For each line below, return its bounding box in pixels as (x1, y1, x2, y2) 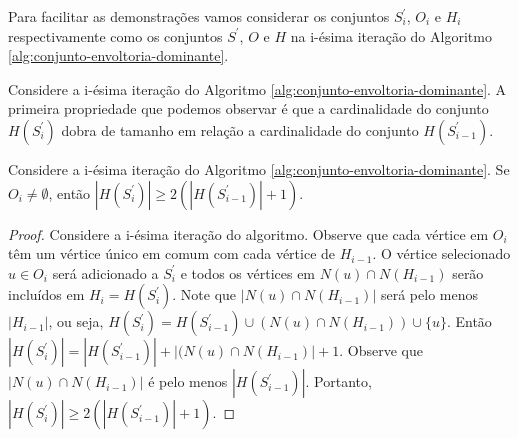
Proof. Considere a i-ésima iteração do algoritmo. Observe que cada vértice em (8, 223, 489, 244)
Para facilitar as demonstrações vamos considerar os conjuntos (8, 6, 390, 26)
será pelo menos (380, 284, 478, 305)
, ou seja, (48, 311, 104, 332)
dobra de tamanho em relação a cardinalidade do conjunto (61, 119, 419, 140)
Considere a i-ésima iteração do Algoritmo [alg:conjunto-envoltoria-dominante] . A (8, 78, 507, 99)
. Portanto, (305, 371, 372, 392)
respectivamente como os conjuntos (8, 25, 223, 46)
